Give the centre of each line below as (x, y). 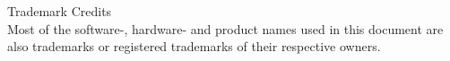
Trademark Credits (60, 11)
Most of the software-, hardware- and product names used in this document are (225, 28)
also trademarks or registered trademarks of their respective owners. (194, 46)
